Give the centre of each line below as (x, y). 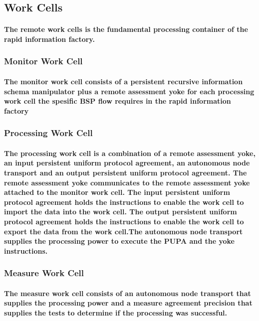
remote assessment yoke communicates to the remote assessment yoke (127, 182)
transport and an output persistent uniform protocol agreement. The (126, 172)
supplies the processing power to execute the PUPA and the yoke (119, 241)
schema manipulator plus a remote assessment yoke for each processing (129, 91)
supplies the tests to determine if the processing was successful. (116, 312)
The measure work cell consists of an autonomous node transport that (128, 293)
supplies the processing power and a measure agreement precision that (128, 303)
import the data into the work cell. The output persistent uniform (121, 212)
